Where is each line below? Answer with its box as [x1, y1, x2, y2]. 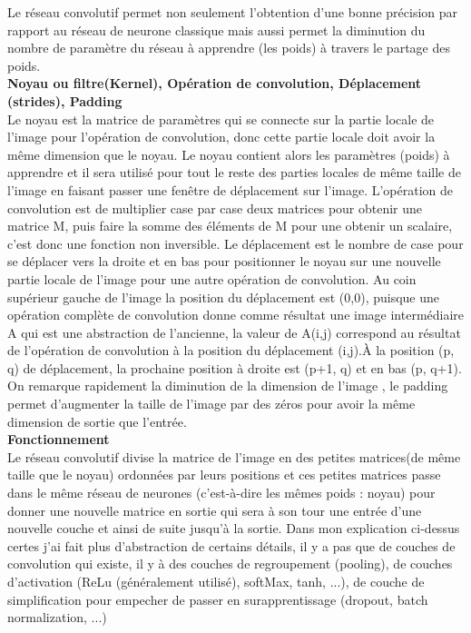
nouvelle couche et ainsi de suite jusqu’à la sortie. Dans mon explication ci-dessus [7, 519, 460, 538]
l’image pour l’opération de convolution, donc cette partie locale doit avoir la [7, 127, 436, 146]
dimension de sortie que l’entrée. [7, 411, 187, 430]
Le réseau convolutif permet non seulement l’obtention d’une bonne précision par [7, 3, 458, 21]
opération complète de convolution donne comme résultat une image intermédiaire [7, 305, 465, 324]
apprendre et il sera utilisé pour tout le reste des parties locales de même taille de [7, 163, 461, 182]
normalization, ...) [7, 608, 107, 627]
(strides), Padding [7, 91, 123, 110]
